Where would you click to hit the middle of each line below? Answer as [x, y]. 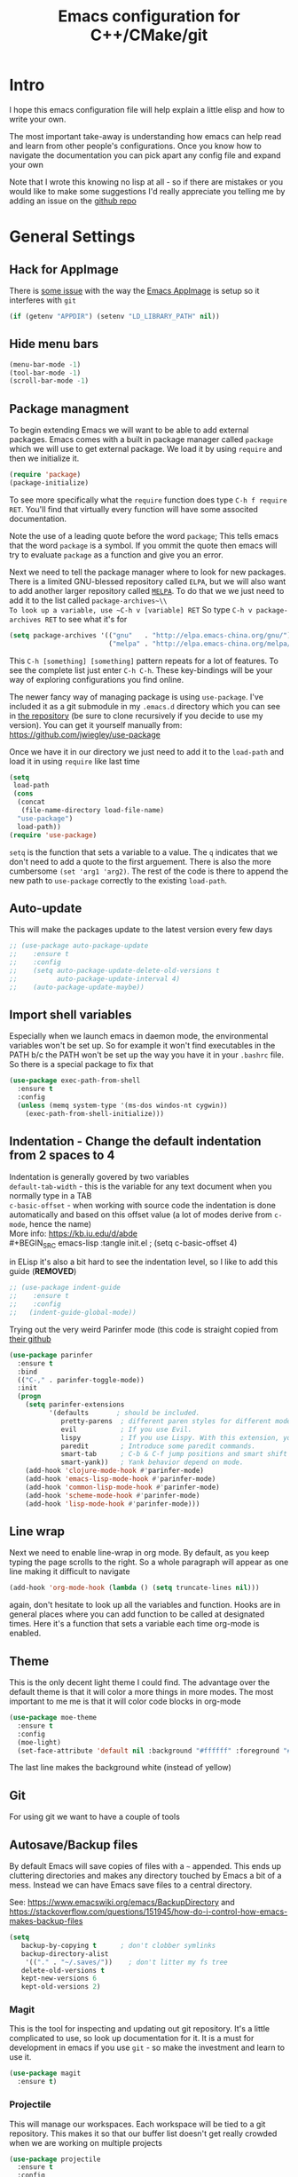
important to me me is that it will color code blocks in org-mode [125, 1701]
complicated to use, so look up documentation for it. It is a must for [132, 2038]
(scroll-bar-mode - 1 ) [49, 381]
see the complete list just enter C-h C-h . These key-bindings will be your [141, 670]
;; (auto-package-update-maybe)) [77, 987]
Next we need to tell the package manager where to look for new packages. [148, 572]
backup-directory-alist [65, 1954]
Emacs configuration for [149, 16]
